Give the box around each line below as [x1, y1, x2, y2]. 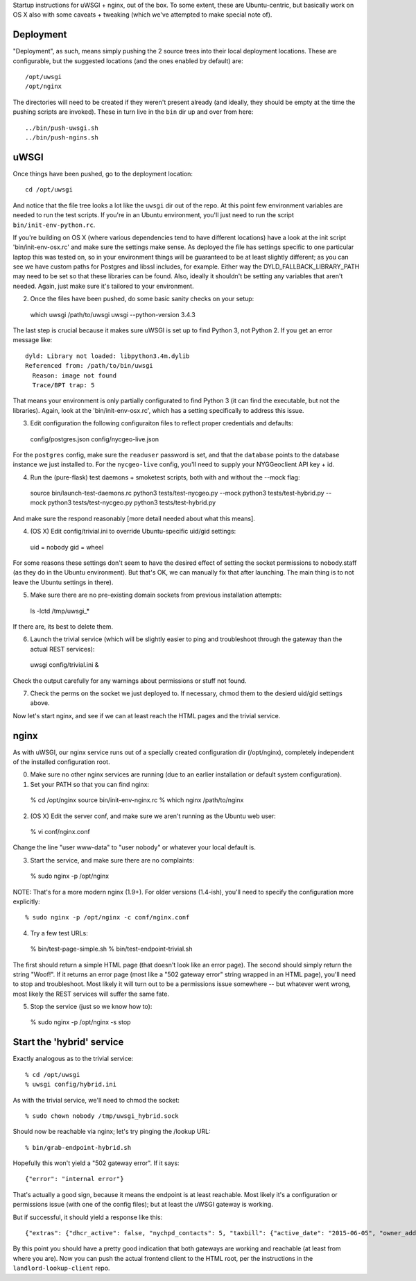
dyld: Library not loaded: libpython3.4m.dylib [25, 352, 190, 360]
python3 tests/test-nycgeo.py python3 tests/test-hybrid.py [47, 498, 216, 507]
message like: [12, 336, 53, 344]
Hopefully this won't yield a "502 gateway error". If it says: [12, 1159, 180, 1167]
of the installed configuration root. [12, 758, 110, 766]
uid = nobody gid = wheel [30, 543, 104, 551]
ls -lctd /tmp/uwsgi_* [30, 606, 90, 615]
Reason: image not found [32, 371, 117, 380]
